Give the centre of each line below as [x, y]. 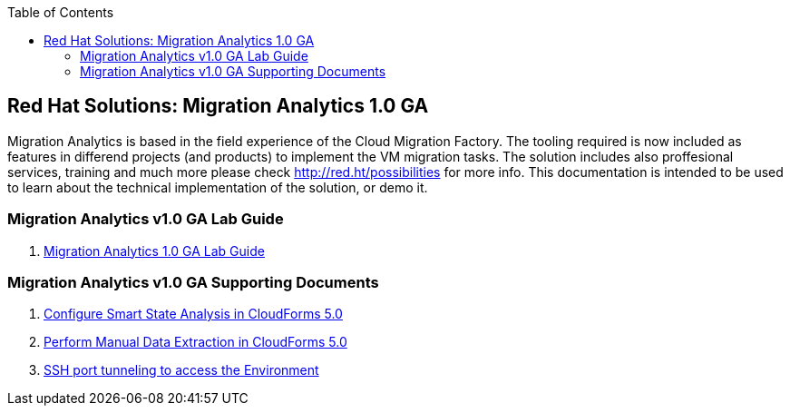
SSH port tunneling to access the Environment [181, 370]
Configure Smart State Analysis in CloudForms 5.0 [193, 314]
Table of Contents [61, 12]
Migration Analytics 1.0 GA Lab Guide [154, 251]
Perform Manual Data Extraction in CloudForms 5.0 [195, 342]
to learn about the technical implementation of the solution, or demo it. [218, 187]
